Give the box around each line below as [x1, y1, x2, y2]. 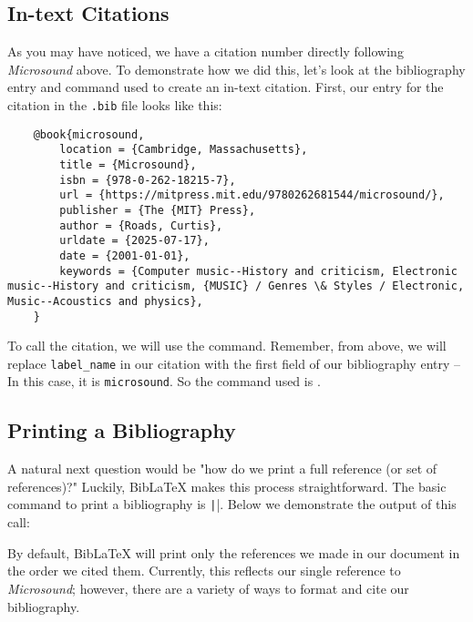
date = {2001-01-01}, [59, 249, 190, 262]
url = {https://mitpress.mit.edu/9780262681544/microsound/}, [59, 189, 445, 202]
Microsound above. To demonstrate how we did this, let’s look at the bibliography [7, 59, 466, 78]
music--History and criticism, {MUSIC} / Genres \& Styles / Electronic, [7, 280, 465, 293]
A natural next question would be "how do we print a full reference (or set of [7, 459, 437, 478]
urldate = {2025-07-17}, [59, 234, 210, 248]
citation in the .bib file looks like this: [7, 95, 222, 114]
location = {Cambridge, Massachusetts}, [59, 143, 308, 157]
